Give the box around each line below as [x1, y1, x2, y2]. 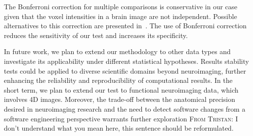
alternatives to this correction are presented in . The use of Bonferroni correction [4, 20, 247, 31]
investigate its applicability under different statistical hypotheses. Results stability [4, 56, 249, 66]
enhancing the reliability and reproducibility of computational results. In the [4, 75, 233, 85]
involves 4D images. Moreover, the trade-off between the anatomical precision [4, 94, 235, 104]
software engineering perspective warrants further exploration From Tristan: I [4, 113, 238, 123]
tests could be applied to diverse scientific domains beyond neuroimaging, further [4, 65, 246, 76]
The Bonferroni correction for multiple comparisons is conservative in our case [4, 1, 237, 11]
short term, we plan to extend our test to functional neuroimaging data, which [4, 84, 238, 95]
